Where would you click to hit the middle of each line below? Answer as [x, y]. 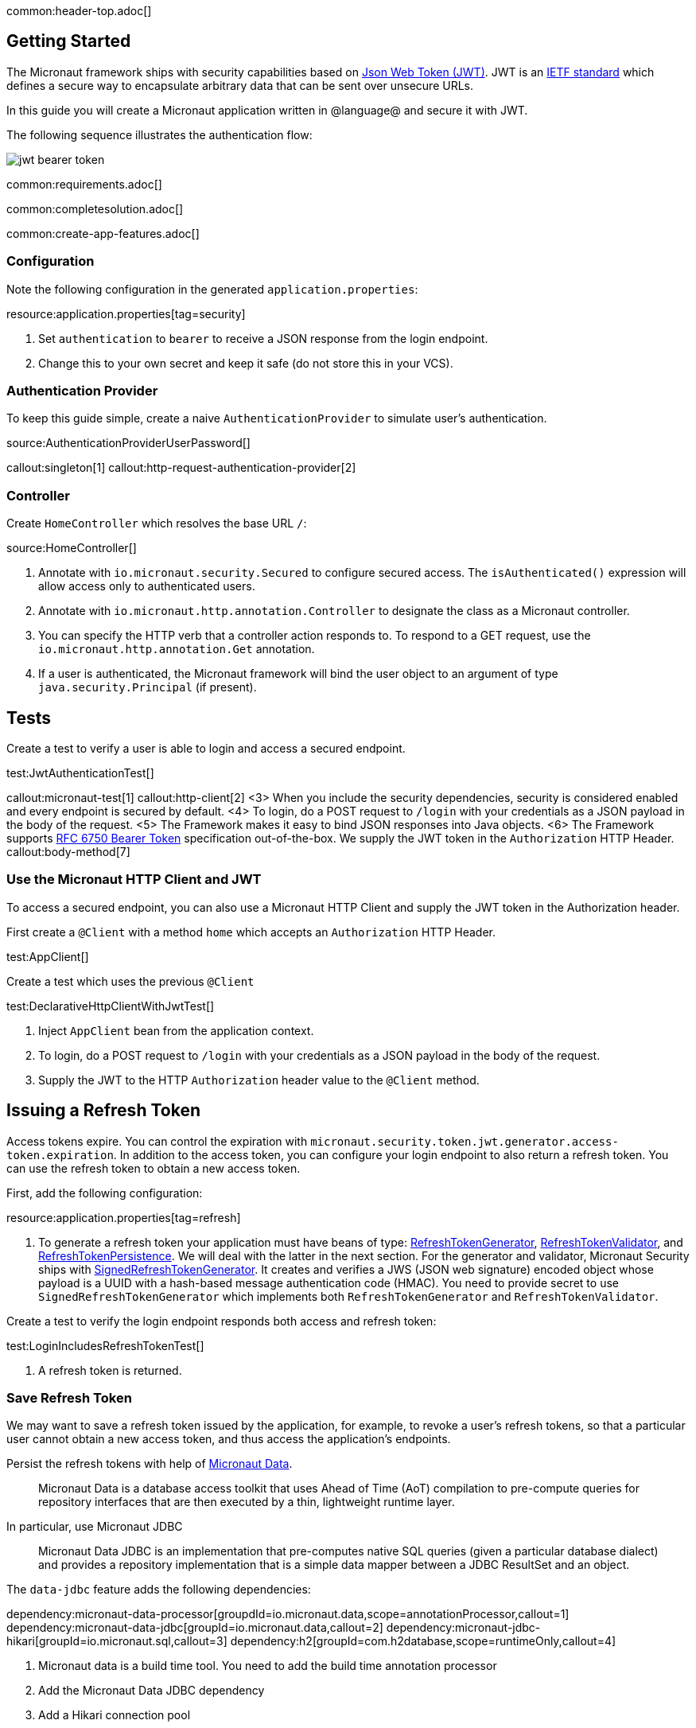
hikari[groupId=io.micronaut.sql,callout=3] [117, 1641]
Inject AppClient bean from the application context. [176, 1030]
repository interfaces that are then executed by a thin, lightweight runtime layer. [247, 1502]
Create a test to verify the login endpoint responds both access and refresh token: [222, 1321]
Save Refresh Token [69, 1397]
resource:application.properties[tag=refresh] [124, 1217]
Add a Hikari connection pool [115, 1715]
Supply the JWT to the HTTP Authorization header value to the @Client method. [259, 1080]
